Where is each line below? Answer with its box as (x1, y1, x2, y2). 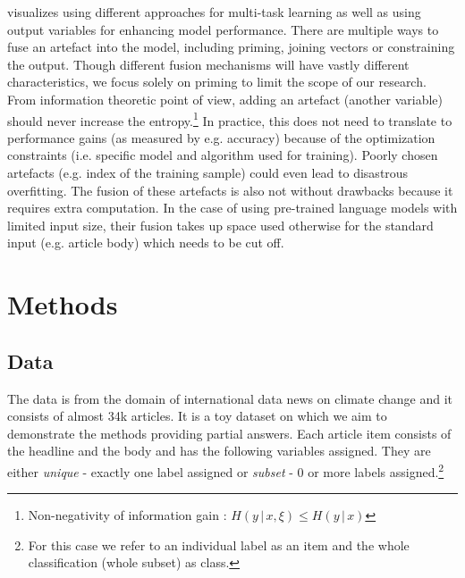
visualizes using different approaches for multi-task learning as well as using (7, 3, 421, 21)
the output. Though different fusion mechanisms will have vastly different (7, 54, 410, 73)
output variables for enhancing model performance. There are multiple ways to (7, 20, 439, 38)
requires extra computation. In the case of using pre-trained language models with (7, 198, 458, 217)
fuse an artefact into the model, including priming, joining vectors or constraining (7, 38, 455, 56)
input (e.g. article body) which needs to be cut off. (7, 233, 284, 252)
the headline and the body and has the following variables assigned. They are (7, 441, 431, 460)
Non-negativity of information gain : (28, 506, 227, 524)
